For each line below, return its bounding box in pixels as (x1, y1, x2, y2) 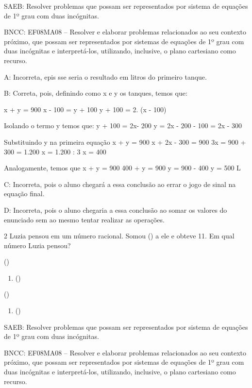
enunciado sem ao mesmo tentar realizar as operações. (4, 214, 165, 224)
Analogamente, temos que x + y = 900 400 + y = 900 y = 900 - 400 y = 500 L (4, 163, 241, 173)
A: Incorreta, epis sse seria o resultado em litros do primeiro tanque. (4, 71, 207, 82)
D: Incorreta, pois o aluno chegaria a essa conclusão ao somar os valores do (4, 204, 227, 215)
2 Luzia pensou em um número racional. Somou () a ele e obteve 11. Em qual (4, 231, 235, 241)
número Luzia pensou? (4, 240, 71, 250)
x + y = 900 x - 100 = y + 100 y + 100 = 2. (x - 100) (4, 104, 167, 114)
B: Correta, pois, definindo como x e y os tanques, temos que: (4, 88, 187, 98)
